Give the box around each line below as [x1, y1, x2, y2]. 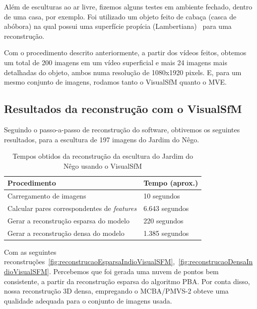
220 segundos [143, 215, 184, 225]
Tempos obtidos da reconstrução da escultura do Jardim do [12, 151, 193, 161]
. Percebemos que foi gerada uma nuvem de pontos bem [49, 266, 219, 276]
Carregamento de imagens [7, 191, 86, 201]
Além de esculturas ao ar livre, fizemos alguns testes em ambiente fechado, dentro [4, 1, 253, 11]
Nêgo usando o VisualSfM [64, 160, 142, 171]
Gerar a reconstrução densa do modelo [7, 227, 125, 238]
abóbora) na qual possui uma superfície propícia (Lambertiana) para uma [4, 21, 232, 31]
